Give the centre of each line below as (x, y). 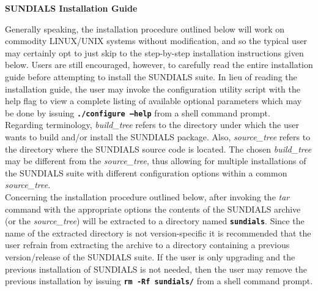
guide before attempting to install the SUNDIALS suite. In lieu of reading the (151, 76)
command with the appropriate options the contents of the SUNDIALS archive (153, 209)
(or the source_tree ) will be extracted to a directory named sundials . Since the (155, 221)
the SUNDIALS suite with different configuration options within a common (146, 172)
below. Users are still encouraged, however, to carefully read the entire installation (159, 65)
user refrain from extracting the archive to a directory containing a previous (147, 245)
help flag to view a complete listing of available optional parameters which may (153, 101)
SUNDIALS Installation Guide (71, 8)
